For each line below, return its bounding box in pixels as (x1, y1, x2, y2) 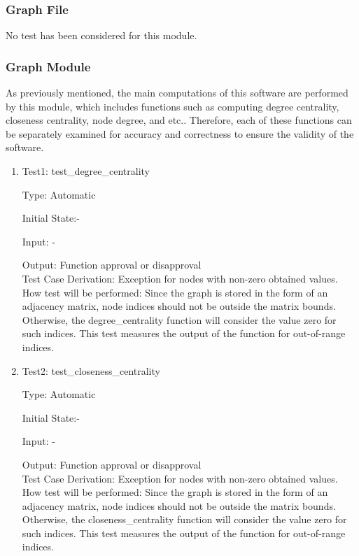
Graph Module (6, 57, 91, 75)
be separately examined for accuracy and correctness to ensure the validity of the (6, 126, 354, 141)
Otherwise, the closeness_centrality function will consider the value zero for (22, 512, 347, 527)
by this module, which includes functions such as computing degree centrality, (6, 99, 339, 113)
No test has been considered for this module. (6, 28, 197, 43)
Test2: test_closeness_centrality (22, 363, 160, 378)
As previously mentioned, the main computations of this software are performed (6, 85, 349, 100)
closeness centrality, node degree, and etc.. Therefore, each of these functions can (6, 113, 352, 127)
